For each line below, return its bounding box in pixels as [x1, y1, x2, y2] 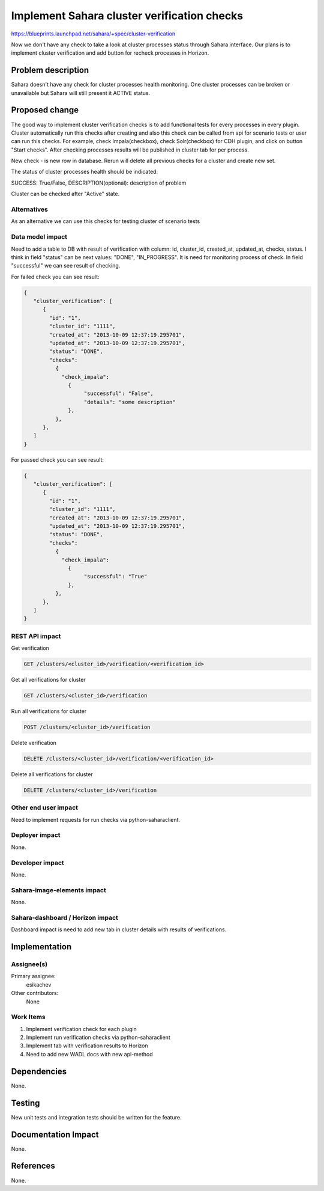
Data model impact [11, 233, 68, 241]
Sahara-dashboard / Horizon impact [11, 913, 118, 922]
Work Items [11, 1013, 46, 1021]
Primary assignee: [11, 973, 56, 980]
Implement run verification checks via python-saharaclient [26, 1034, 170, 1041]
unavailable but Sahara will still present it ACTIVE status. [11, 89, 151, 96]
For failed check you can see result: [11, 273, 100, 280]
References [11, 1161, 55, 1171]
